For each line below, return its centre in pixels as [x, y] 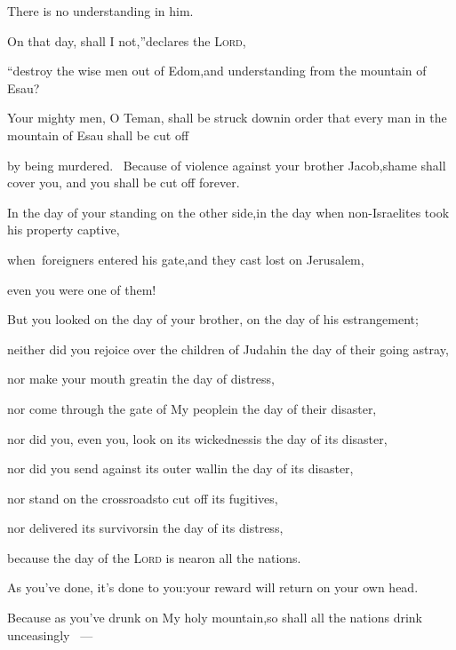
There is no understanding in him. [100, 11]
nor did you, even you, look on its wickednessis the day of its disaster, [197, 438]
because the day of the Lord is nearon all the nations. [154, 557]
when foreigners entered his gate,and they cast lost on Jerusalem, [186, 259]
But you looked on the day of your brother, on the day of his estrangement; [213, 319]
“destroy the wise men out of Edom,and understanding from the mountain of [217, 71]
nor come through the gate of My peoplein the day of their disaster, [192, 408]
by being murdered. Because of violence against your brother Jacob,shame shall [227, 165]
